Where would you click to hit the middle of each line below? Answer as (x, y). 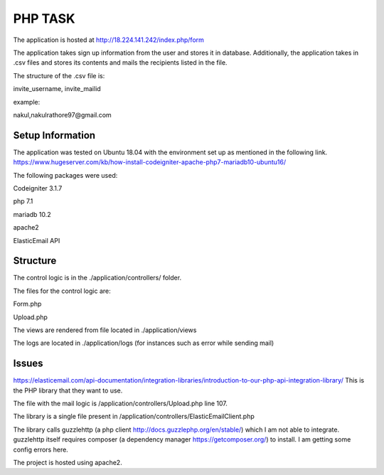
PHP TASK (44, 18)
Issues (28, 364)
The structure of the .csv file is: (59, 75)
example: (27, 102)
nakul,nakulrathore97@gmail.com (62, 114)
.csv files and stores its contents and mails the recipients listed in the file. (120, 63)
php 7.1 (23, 201)
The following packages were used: (65, 175)
